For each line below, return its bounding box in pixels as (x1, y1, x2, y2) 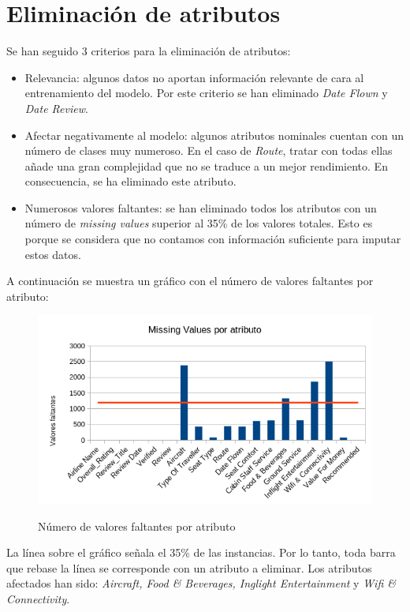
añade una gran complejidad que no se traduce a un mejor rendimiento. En (24, 157, 388, 174)
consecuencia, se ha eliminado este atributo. (24, 173, 237, 190)
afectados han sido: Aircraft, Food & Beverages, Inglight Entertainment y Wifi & (6, 575, 397, 591)
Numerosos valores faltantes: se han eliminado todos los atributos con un (24, 199, 377, 216)
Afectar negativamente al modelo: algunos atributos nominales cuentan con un (24, 126, 404, 143)
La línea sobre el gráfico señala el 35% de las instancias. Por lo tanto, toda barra (6, 544, 396, 561)
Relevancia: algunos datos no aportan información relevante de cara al (24, 69, 364, 85)
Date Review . (24, 99, 88, 116)
